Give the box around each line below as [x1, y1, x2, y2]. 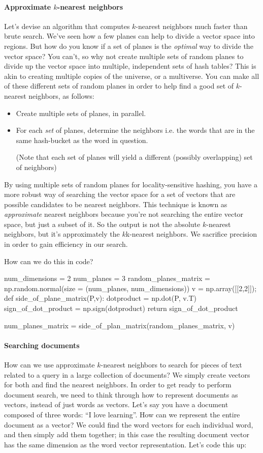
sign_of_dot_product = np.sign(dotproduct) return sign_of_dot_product [4, 303, 238, 314]
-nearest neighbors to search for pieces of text [101, 359, 242, 370]
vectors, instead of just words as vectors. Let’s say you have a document [4, 399, 228, 410]
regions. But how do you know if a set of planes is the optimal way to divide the [4, 40, 253, 51]
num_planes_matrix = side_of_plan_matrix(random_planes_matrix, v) [4, 320, 235, 330]
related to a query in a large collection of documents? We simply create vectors [4, 369, 250, 380]
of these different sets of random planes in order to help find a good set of [4, 80, 234, 91]
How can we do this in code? [4, 256, 93, 266]
